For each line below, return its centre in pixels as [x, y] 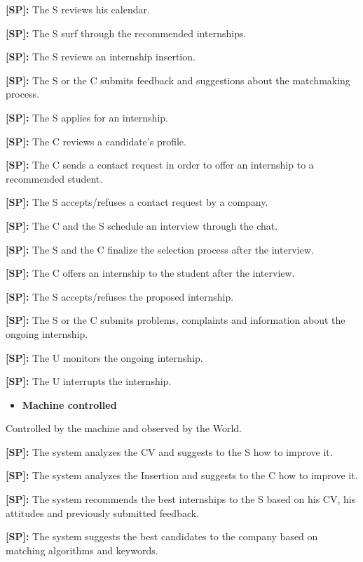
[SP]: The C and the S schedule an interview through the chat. [142, 225]
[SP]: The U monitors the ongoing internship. [104, 357]
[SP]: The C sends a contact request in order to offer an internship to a [160, 165]
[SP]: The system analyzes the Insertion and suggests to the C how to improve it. [182, 475]
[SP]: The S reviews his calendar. [78, 9]
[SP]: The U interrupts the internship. [89, 381]
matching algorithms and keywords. [82, 550]
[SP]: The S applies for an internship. [87, 117]
